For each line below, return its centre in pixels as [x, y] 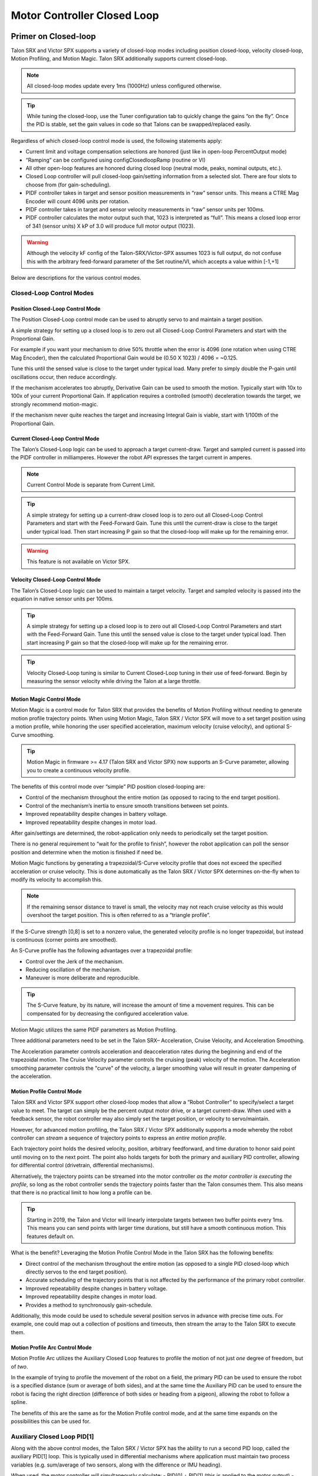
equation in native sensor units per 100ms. [62, 599]
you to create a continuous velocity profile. [79, 770]
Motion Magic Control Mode [46, 699]
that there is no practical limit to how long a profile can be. [82, 1193]
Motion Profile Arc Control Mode [52, 1347]
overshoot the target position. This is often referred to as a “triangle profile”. [119, 915]
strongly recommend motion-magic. [54, 404]
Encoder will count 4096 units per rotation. [77, 201]
